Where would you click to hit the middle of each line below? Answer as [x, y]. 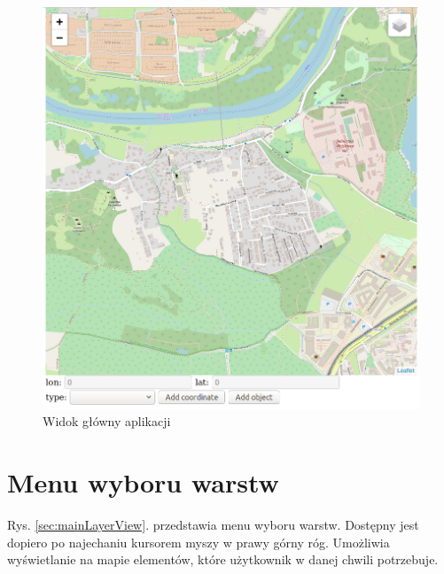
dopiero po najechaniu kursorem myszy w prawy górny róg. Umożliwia [199, 542]
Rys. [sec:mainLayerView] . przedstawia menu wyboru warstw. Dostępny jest [213, 524]
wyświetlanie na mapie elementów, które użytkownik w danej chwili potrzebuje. [223, 559]
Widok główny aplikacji [107, 421]
